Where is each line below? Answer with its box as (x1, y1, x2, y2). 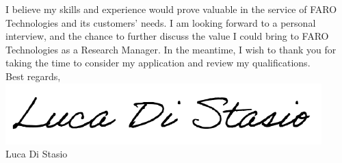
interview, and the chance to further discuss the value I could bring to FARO (5, 29, 329, 43)
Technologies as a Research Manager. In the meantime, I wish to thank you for (5, 42, 337, 56)
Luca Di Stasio (5, 147, 68, 161)
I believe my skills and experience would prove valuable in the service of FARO (5, 2, 337, 16)
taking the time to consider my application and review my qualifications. (5, 55, 311, 70)
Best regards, (5, 68, 61, 83)
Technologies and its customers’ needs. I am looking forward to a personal (5, 15, 316, 29)
